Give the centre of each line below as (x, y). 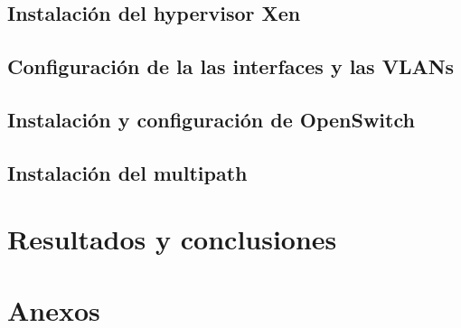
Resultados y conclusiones (172, 239)
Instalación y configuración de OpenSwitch (211, 119)
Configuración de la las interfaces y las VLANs (231, 66)
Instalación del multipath (127, 172)
